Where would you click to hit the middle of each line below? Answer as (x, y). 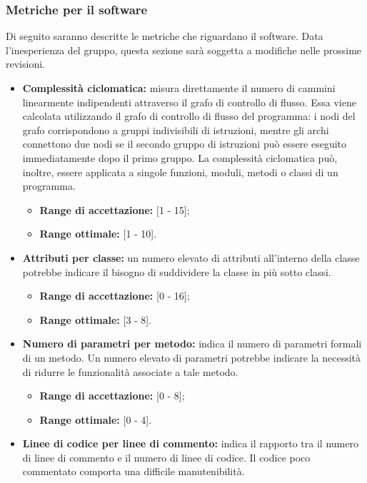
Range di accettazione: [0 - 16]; (115, 296)
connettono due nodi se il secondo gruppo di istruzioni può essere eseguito (185, 144)
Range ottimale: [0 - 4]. (96, 419)
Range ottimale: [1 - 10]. (98, 234)
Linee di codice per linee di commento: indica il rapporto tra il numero (190, 443)
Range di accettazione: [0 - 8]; (112, 396)
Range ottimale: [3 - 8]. (96, 319)
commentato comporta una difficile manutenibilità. (134, 471)
